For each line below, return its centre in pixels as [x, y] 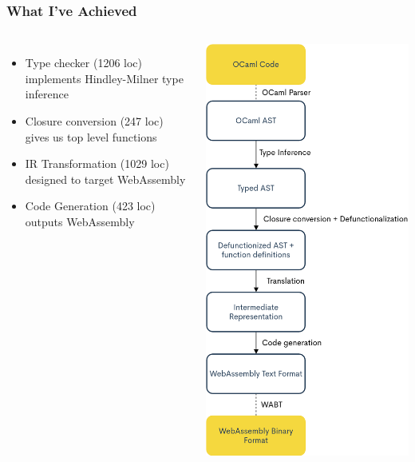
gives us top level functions [91, 136]
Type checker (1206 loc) [84, 63]
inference [47, 94]
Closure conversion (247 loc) [94, 121]
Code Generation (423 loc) [90, 206]
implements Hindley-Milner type [104, 78]
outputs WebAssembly [80, 221]
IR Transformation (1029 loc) [97, 163]
